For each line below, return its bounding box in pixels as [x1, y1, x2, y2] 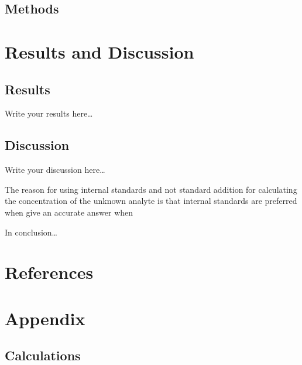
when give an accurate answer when [5, 206, 133, 218]
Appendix [5, 306, 85, 330]
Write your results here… [5, 107, 93, 120]
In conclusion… [5, 226, 57, 238]
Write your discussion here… [5, 163, 105, 176]
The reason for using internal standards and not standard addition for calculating [5, 183, 297, 195]
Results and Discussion [5, 39, 194, 63]
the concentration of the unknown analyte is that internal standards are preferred [5, 195, 297, 207]
